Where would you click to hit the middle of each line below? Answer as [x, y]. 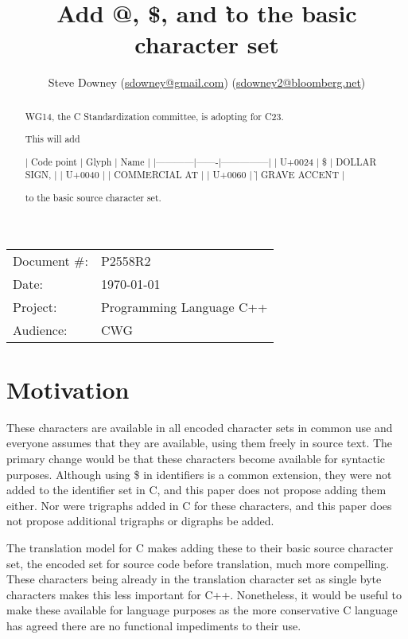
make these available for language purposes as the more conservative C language [202, 610]
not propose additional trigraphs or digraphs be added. [140, 521]
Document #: [51, 260]
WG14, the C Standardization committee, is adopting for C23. [154, 116]
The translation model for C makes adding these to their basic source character [200, 547]
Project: [35, 306]
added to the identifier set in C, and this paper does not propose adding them [196, 490]
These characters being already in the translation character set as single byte [194, 579]
